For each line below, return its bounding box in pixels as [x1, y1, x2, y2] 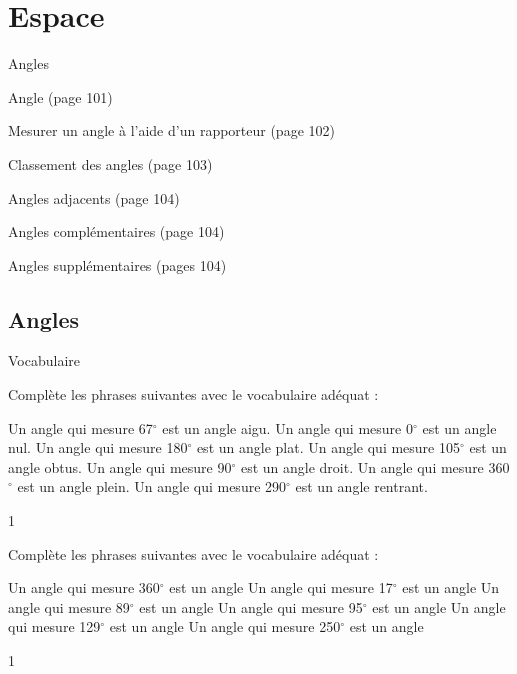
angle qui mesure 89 [8, 596, 130, 617]
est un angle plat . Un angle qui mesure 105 [196, 437, 460, 458]
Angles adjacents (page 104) [8, 187, 180, 208]
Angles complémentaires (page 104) [8, 221, 225, 242]
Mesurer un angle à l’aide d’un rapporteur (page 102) [8, 120, 335, 141]
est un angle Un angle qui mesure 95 [139, 596, 363, 617]
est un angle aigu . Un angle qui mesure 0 [162, 417, 413, 438]
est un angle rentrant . [295, 476, 428, 497]
